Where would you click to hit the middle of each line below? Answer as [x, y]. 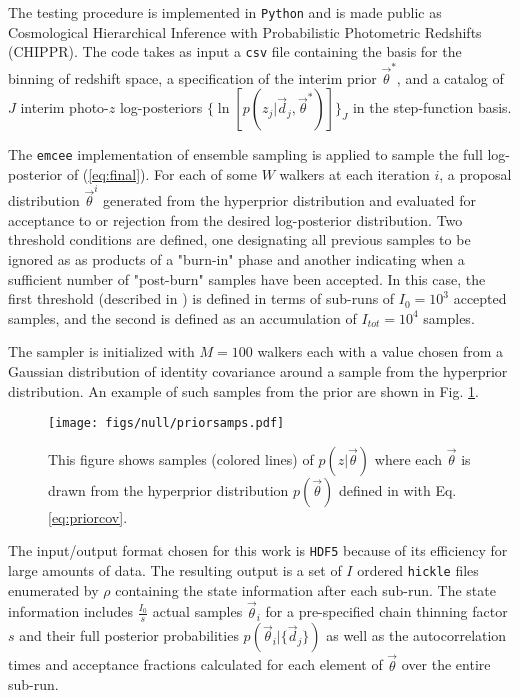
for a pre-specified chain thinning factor [386, 611]
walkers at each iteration [354, 173]
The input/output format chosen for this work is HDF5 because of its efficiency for [258, 550]
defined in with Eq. [397, 489]
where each [408, 458]
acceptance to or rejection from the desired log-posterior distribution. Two [235, 219]
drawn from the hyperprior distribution [168, 489]
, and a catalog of [450, 77]
